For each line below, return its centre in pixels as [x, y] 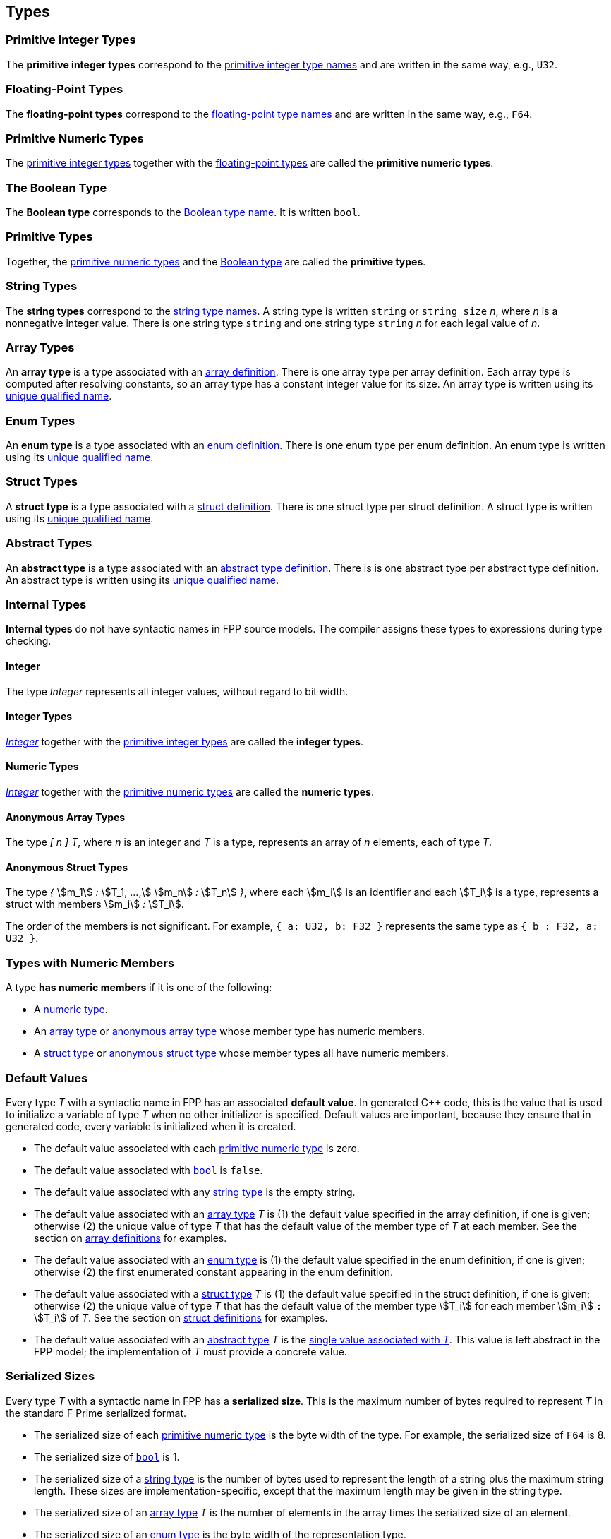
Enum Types [41, 420]
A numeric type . [71, 1010]
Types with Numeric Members [90, 963]
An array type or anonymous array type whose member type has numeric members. [230, 1031]
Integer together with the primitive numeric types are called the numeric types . [190, 791]
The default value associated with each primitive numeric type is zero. [197, 1148]
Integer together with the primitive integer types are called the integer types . [184, 741]
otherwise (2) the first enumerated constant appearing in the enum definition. [214, 1271]
